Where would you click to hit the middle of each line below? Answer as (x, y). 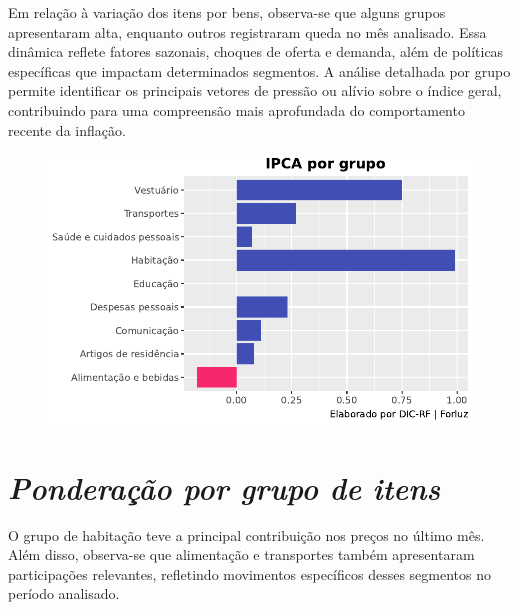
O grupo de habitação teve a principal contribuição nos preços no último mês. (246, 534)
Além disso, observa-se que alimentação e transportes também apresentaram (241, 554)
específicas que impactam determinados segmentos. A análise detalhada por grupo (259, 70)
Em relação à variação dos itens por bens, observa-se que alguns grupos (227, 12)
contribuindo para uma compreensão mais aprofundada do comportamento (236, 109)
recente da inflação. (67, 129)
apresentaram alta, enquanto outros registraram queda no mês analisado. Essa (247, 31)
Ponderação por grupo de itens (224, 487)
